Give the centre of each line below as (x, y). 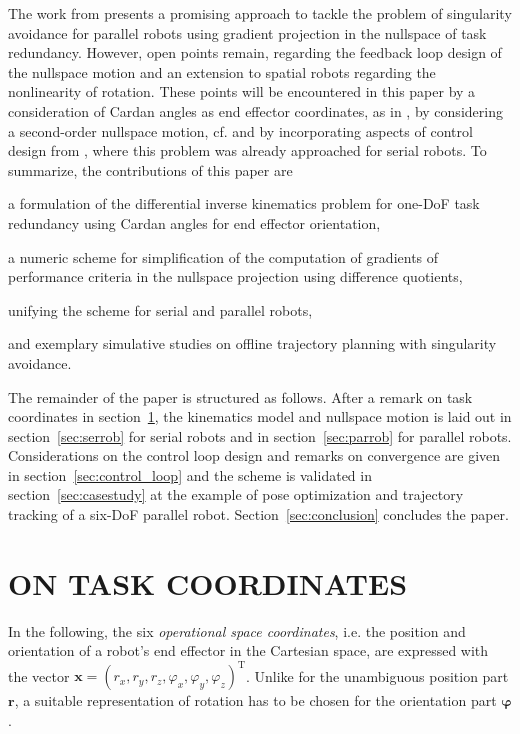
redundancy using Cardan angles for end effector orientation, (194, 222)
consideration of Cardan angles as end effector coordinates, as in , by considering (255, 110)
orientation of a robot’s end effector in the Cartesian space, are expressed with (248, 650)
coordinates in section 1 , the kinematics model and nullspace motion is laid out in (260, 416)
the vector (39, 675)
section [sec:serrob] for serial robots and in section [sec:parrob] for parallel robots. (260, 435)
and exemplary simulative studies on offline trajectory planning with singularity (252, 343)
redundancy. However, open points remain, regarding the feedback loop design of (255, 52)
